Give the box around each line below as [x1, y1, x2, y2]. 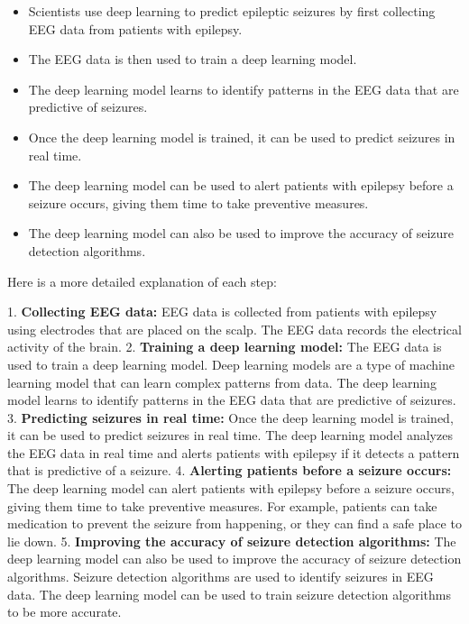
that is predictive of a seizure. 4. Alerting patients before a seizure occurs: [7, 461, 452, 480]
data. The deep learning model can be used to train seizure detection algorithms [7, 584, 451, 603]
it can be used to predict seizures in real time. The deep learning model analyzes [7, 426, 453, 445]
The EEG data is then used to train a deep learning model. [28, 50, 357, 69]
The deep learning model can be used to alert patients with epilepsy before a [28, 176, 454, 195]
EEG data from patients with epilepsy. [28, 19, 243, 38]
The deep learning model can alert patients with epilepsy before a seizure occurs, [7, 479, 455, 498]
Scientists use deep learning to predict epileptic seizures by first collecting [28, 2, 436, 20]
